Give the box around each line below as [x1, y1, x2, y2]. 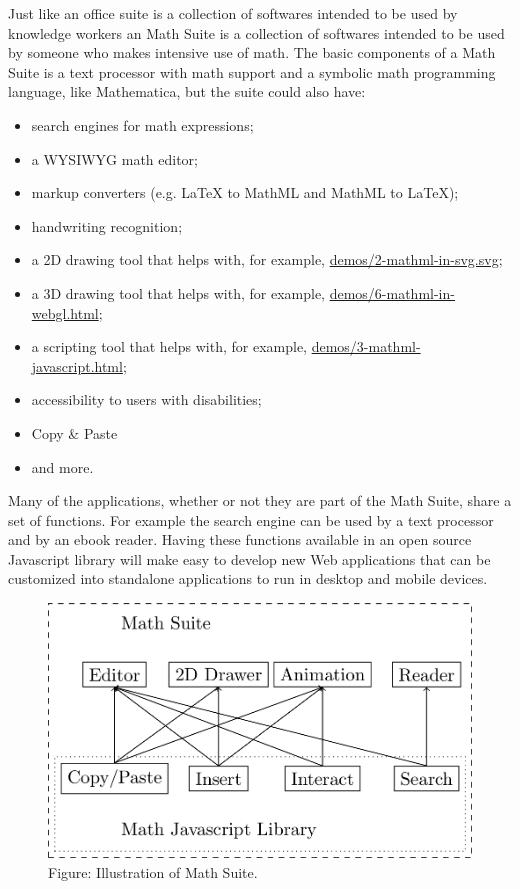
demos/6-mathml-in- [329, 282, 455, 303]
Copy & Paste [31, 422, 118, 443]
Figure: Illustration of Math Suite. [48, 861, 258, 882]
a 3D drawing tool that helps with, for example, [31, 282, 325, 303]
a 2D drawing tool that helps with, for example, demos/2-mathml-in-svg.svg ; [31, 249, 503, 270]
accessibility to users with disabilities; [31, 389, 262, 410]
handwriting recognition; [31, 215, 183, 236]
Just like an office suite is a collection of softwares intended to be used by [8, 3, 458, 23]
